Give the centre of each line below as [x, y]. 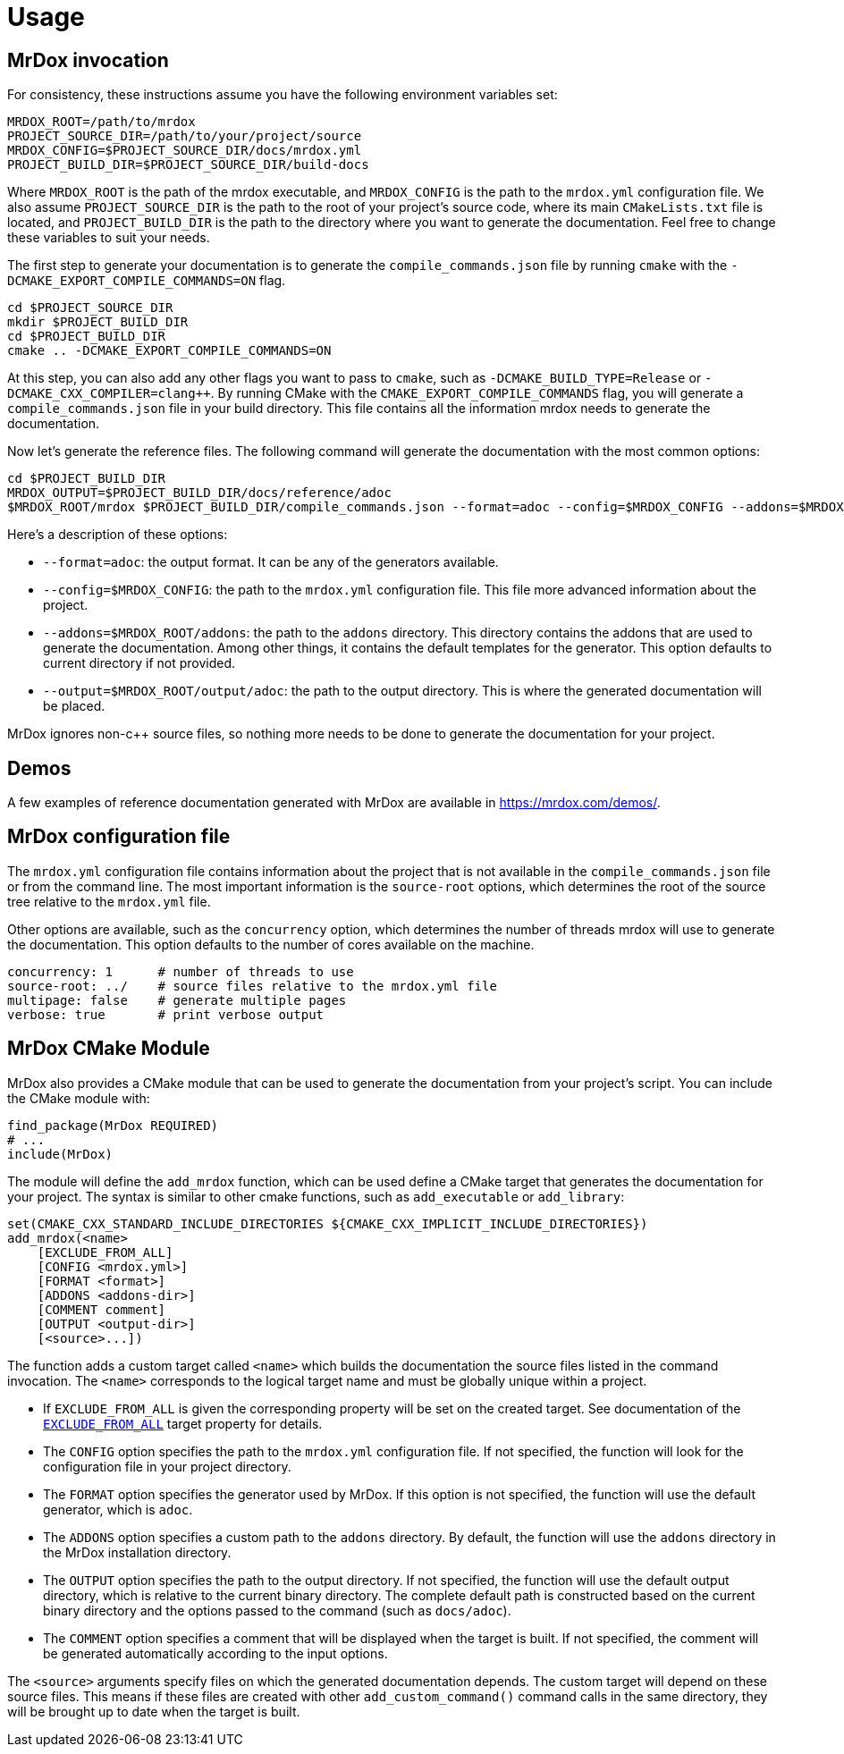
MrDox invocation [88, 60]
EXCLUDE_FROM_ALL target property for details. [183, 1423]
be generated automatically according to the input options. [215, 1653]
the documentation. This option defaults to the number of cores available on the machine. [271, 944]
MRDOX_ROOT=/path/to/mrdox [101, 122]
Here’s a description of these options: [118, 535]
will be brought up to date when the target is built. [154, 1711]
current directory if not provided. [139, 663]
